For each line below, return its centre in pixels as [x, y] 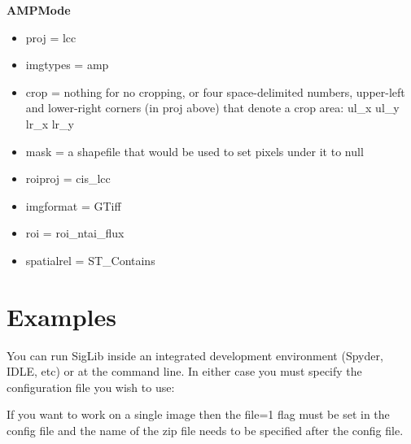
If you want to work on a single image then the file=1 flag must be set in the [198, 414]
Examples [61, 316]
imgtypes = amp [67, 65]
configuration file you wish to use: [91, 387]
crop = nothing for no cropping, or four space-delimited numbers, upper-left [215, 91]
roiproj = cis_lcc [68, 178]
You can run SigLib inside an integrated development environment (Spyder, [195, 355]
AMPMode [39, 10]
